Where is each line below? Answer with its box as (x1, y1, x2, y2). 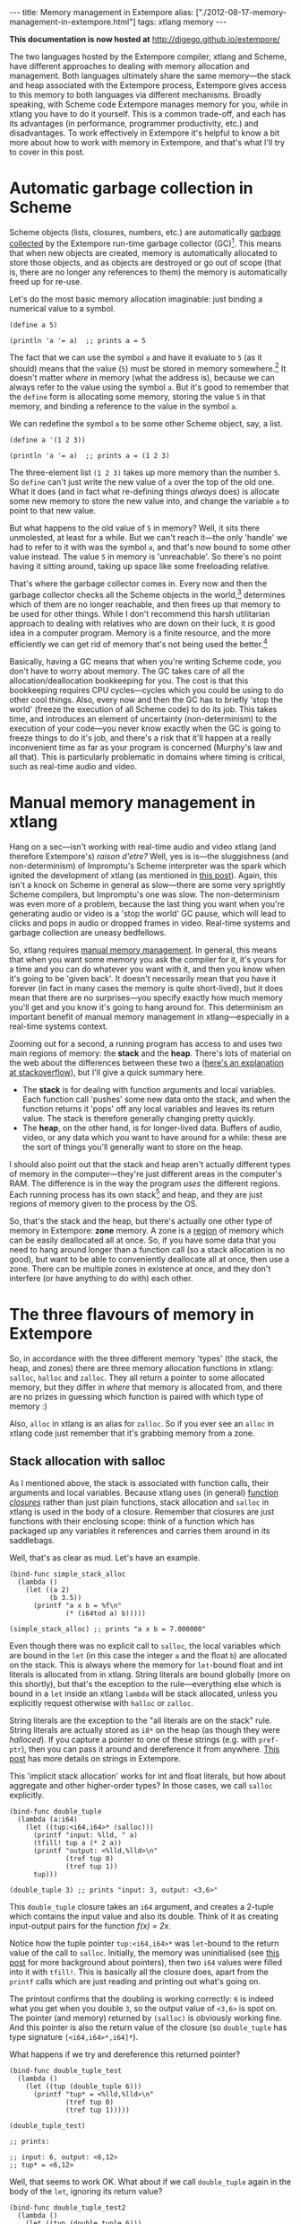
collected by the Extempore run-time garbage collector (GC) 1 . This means (9, 236, 282, 249)
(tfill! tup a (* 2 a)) (32, 1838, 123, 1847)
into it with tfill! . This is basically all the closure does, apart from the (9, 1966, 269, 1977)
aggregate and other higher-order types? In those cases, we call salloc (9, 1780, 273, 1790)
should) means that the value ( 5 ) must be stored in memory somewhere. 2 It (9, 361, 287, 374)
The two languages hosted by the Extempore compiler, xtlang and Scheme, (9, 51, 287, 62)
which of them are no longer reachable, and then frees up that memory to (9, 599, 281, 610)
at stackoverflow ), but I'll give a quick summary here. (9, 1067, 205, 1077)
